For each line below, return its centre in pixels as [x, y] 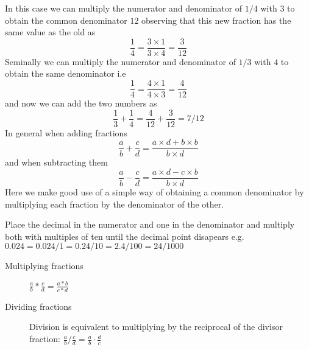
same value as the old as [50, 32]
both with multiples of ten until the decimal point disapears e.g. [125, 236]
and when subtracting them [56, 162]
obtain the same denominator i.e [66, 73]
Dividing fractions [38, 306]
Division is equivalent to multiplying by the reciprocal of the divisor [156, 327]
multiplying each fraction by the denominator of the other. [115, 204]
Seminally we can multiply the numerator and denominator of [120, 61]
